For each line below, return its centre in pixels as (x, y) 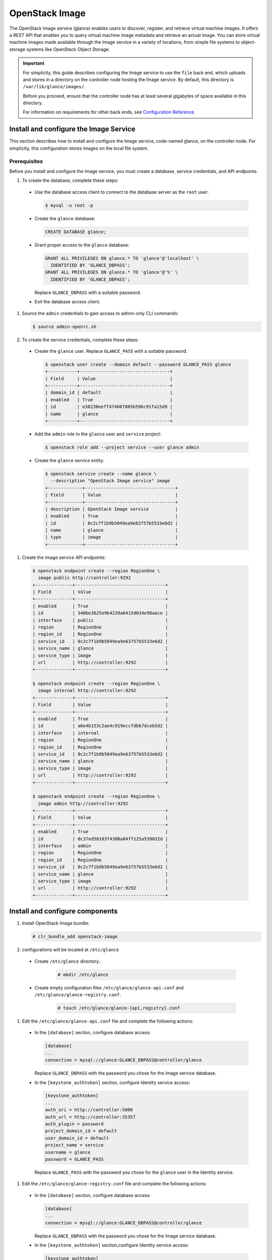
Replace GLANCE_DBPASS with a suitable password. (88, 292)
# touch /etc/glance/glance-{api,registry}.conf (119, 1008)
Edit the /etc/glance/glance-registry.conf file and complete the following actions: (114, 1184)
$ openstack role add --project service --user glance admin (122, 447)
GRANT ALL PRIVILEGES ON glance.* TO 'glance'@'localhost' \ (122, 258)
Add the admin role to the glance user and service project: (98, 434)
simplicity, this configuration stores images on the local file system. (79, 148)
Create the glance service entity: (70, 460)
